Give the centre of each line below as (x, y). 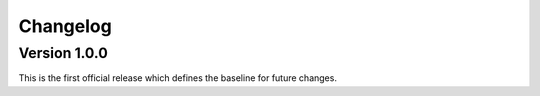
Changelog (65, 26)
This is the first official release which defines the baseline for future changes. (177, 78)
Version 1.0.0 (63, 53)
